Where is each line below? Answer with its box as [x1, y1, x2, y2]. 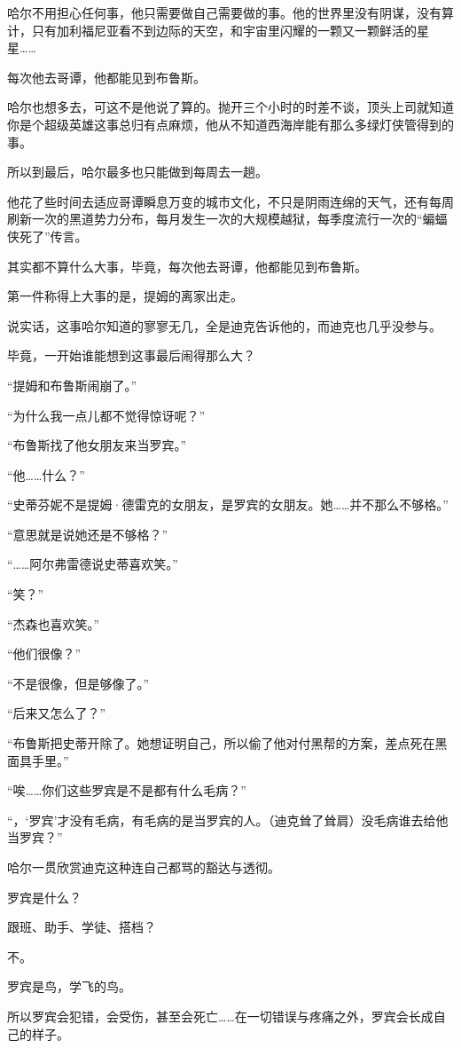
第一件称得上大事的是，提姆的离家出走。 [7, 287, 243, 305]
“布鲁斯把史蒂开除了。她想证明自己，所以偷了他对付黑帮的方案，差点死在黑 [7, 734, 448, 753]
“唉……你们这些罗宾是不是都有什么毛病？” [7, 781, 246, 800]
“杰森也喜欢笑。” [7, 614, 100, 633]
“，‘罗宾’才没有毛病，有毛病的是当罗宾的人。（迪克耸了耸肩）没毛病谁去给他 [7, 810, 449, 829]
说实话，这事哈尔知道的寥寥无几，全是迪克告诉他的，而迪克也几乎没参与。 [7, 316, 441, 335]
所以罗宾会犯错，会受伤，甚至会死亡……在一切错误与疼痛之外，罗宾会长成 [7, 1006, 434, 1025]
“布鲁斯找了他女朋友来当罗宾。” [7, 436, 187, 454]
